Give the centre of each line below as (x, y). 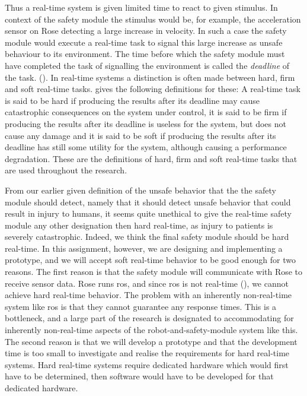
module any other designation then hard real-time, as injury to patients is (139, 225)
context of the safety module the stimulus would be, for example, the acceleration (153, 19)
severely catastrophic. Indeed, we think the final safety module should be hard (147, 237)
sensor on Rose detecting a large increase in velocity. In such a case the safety (146, 31)
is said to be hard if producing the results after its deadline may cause (132, 100)
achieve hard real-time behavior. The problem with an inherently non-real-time (148, 295)
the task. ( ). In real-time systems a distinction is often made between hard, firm (150, 77)
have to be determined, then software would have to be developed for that (139, 376)
